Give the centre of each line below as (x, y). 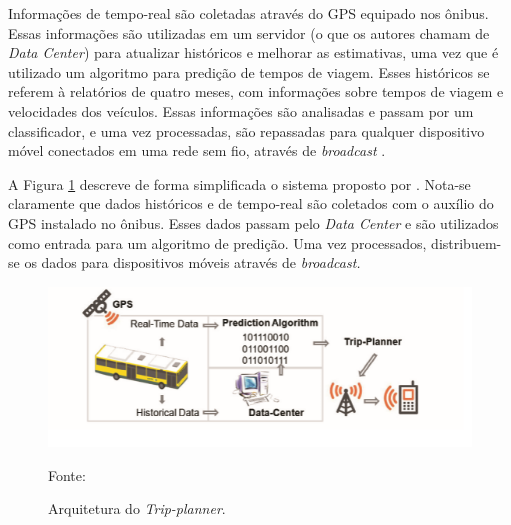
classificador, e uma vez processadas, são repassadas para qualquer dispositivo (246, 130)
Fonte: (67, 474)
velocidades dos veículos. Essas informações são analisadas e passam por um (241, 110)
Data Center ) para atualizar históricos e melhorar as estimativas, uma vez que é (253, 52)
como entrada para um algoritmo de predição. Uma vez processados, (217, 242)
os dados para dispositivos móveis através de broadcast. (192, 262)
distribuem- (466, 242)
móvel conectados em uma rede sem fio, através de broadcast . (197, 150)
